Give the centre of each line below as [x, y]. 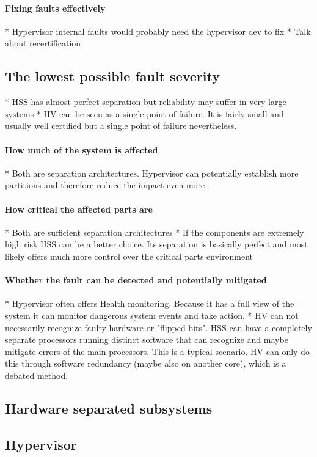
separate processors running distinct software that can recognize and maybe [147, 339]
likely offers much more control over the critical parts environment [129, 256]
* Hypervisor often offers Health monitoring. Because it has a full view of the [150, 303]
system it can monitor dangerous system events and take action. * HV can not [152, 315]
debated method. [37, 375]
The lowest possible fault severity [112, 76]
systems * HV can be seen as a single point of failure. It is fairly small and [144, 113]
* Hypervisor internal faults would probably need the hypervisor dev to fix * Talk [158, 31]
